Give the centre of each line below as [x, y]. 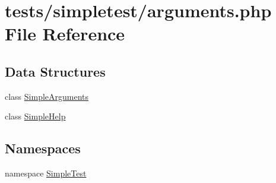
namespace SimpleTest [46, 173]
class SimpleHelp [35, 116]
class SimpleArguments [47, 96]
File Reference [65, 34]
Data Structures [55, 71]
